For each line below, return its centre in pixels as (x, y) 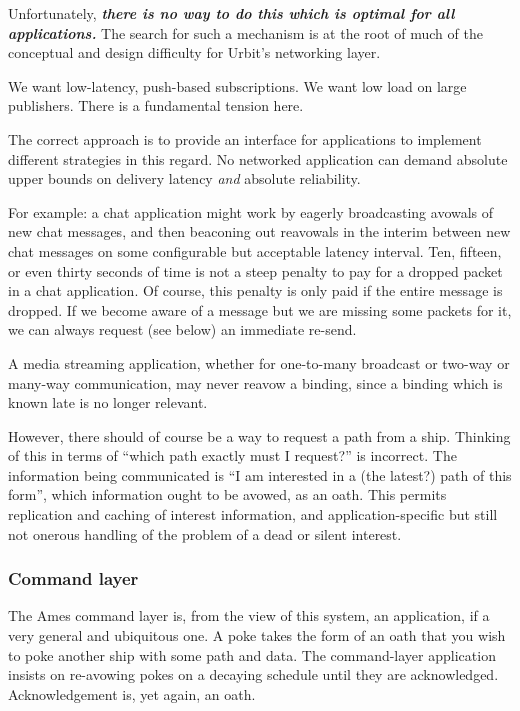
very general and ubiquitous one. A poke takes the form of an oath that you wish (257, 635)
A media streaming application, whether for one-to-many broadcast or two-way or (259, 362)
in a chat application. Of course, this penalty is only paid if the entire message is (255, 290)
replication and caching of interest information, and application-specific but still (253, 514)
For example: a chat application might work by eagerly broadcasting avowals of (251, 211)
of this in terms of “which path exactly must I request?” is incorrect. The (232, 455)
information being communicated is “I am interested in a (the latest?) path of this (260, 474)
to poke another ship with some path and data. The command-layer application (252, 654)
